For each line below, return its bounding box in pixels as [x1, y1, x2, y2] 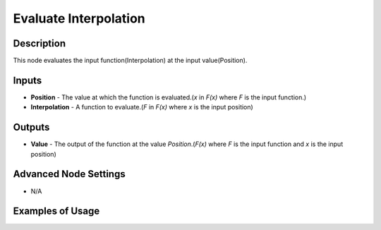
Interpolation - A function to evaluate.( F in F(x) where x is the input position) [30, 103, 253, 111]
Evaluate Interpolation [13, 11, 146, 26]
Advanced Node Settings [13, 168, 126, 180]
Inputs [13, 74, 42, 86]
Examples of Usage [13, 205, 100, 217]
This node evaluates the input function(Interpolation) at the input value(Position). [13, 56, 248, 65]
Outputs [13, 121, 50, 133]
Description [13, 37, 66, 49]
